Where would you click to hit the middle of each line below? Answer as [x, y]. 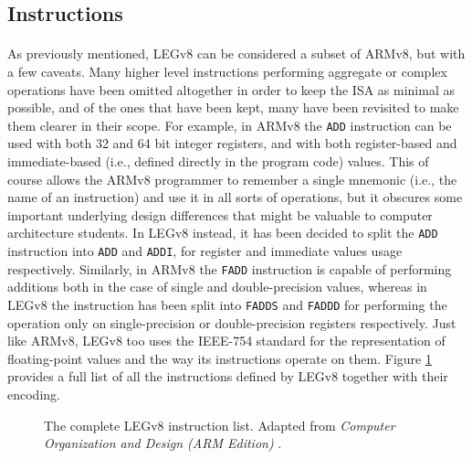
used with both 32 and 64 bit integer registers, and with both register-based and [232, 143]
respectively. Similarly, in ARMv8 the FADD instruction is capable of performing [230, 268]
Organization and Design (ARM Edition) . [163, 443]
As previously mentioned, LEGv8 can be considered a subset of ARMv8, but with [236, 53]
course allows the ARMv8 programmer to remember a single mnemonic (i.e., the [232, 179]
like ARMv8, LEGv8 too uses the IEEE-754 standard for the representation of [226, 341]
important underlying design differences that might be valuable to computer [220, 214]
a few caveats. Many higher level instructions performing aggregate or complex [227, 71]
